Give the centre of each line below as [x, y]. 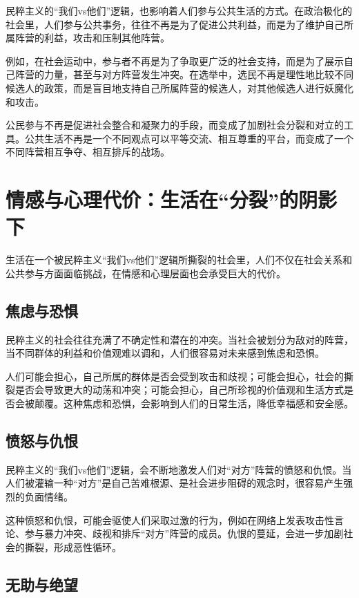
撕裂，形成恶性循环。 [73, 546]
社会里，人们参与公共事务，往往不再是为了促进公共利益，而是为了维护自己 [175, 24]
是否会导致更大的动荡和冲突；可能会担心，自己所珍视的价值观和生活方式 [179, 390]
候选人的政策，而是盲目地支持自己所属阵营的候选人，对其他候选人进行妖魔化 [179, 87]
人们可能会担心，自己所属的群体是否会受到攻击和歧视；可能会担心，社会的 [175, 376]
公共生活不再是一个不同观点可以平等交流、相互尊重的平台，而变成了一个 [189, 138]
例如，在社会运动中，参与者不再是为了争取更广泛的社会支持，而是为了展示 [175, 60]
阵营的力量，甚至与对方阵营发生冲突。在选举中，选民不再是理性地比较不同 [184, 74]
